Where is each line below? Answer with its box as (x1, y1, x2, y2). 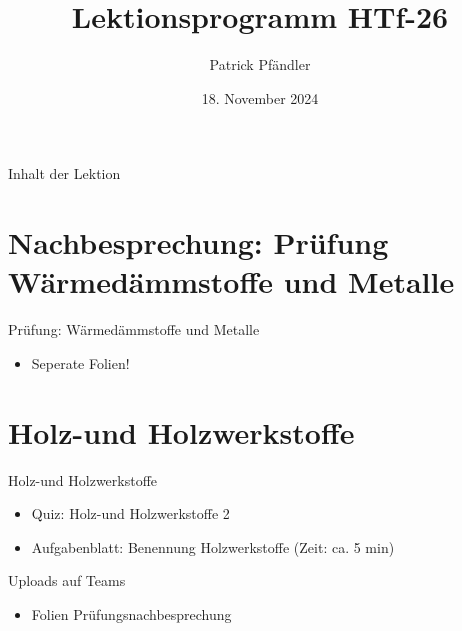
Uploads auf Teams (8, 570, 126, 591)
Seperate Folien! (31, 352, 130, 373)
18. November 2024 (201, 87, 319, 108)
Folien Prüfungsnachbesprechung (31, 603, 232, 624)
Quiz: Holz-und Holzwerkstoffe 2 (31, 503, 230, 524)
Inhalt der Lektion (8, 163, 121, 184)
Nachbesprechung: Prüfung (8, 222, 389, 263)
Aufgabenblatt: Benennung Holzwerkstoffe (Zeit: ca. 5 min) (31, 536, 395, 557)
